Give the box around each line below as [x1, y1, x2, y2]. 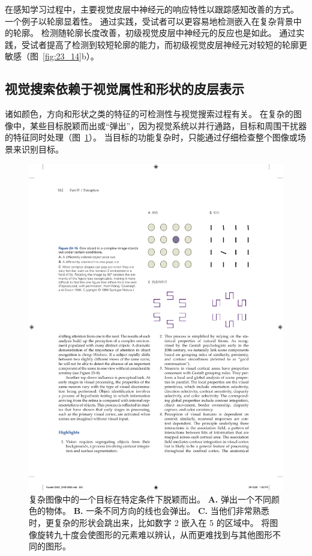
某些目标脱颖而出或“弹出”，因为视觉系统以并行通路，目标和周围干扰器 [29, 119, 307, 131]
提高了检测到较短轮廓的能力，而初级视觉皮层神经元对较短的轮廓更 [46, 38, 307, 50]
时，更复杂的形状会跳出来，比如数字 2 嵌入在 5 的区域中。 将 [29, 516, 270, 529]
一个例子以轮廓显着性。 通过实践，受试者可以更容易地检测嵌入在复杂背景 [5, 14, 293, 27]
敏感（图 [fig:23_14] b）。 [5, 50, 99, 62]
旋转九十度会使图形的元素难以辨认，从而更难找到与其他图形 [37, 528, 272, 540]
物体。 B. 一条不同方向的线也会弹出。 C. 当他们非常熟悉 [45, 504, 269, 517]
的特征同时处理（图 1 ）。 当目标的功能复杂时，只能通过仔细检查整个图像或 [5, 131, 298, 144]
